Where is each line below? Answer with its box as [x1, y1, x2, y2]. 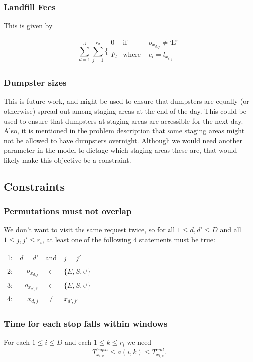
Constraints [4, 179, 65, 194]
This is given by [4, 20, 53, 31]
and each [65, 337, 92, 347]
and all [220, 224, 241, 235]
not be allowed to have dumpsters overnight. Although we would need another [4, 135, 242, 145]
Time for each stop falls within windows [4, 317, 168, 329]
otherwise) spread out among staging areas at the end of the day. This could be [4, 105, 246, 116]
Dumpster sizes [4, 76, 67, 89]
